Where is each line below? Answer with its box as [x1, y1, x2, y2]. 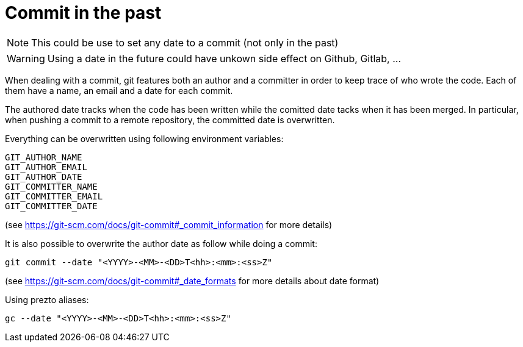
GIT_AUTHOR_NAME [5, 152, 82, 162]
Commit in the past [5, 2, 162, 23]
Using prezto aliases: [5, 294, 89, 305]
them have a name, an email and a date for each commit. [5, 85, 233, 96]
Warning [7, 52, 45, 65]
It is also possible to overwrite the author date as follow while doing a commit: [5, 238, 317, 249]
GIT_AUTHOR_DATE [5, 171, 82, 182]
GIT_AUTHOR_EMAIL [5, 162, 87, 172]
